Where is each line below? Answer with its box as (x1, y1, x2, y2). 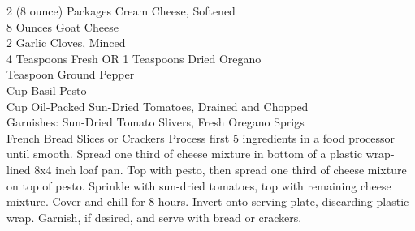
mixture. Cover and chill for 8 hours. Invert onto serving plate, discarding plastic (6, 193, 409, 210)
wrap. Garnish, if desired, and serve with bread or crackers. (6, 208, 302, 225)
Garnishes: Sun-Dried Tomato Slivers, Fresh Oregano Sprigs (6, 113, 305, 130)
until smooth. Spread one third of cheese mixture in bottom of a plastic (6, 145, 362, 162)
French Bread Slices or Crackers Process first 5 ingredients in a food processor (6, 129, 395, 146)
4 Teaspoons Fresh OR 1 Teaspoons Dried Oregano (6, 49, 262, 66)
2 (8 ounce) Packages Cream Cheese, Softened (6, 2, 236, 19)
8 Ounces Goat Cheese (6, 18, 119, 35)
